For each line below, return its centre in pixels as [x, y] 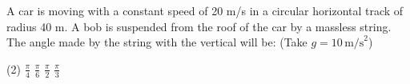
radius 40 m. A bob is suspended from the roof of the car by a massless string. [199, 26]
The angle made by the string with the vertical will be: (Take [157, 42]
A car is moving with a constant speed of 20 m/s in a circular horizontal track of [205, 10]
